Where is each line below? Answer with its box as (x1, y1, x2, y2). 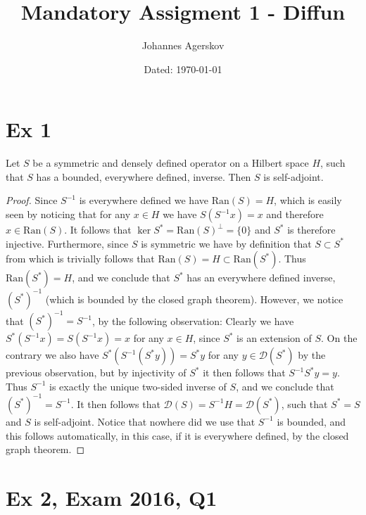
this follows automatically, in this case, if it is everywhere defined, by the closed (6, 428, 349, 443)
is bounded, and (277, 414, 346, 428)
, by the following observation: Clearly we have (91, 313, 294, 328)
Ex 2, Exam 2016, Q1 (6, 483, 217, 511)
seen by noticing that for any (6, 207, 131, 222)
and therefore (266, 207, 324, 222)
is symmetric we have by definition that (141, 236, 312, 250)
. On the (321, 331, 358, 345)
